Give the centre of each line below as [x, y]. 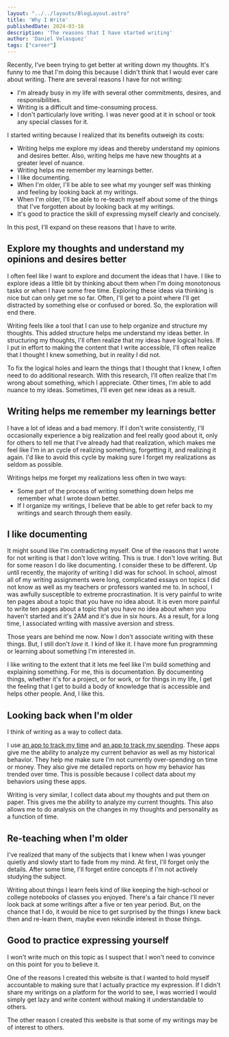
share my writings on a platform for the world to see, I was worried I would [112, 992]
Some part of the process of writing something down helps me [105, 491]
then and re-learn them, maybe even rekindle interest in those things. [105, 919]
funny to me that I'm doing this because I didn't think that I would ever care [113, 72]
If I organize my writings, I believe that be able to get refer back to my [115, 505]
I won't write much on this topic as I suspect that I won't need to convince [111, 957]
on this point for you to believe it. [53, 964]
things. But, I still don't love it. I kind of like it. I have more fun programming [112, 644]
